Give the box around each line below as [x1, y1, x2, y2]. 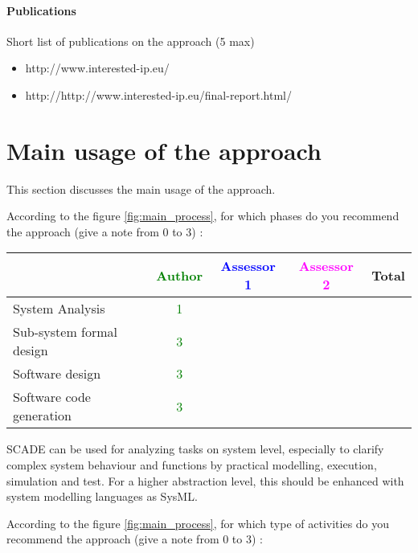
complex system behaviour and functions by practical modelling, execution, [6, 457, 377, 473]
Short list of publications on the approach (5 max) [6, 32, 255, 49]
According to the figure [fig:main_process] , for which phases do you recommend [6, 207, 400, 224]
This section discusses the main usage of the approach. [6, 180, 276, 197]
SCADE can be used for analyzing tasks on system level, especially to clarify [6, 440, 384, 457]
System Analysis [13, 299, 105, 318]
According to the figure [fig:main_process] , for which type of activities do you [6, 514, 390, 531]
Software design [13, 364, 101, 383]
